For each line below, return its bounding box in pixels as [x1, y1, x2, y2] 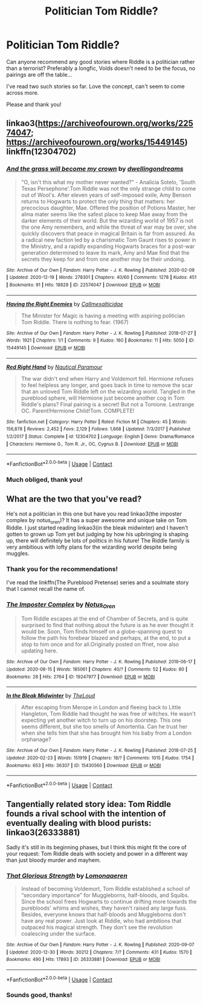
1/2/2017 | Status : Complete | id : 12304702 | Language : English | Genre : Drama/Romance [6, 433, 195, 439]
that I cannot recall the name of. [6, 585, 86, 592]
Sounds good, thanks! [6, 991, 72, 1000]
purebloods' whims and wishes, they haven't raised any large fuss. [21, 904, 187, 911]
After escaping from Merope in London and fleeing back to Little [21, 704, 181, 711]
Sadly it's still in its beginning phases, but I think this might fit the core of [6, 843, 187, 850]
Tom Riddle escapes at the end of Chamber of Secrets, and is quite [21, 615, 188, 622]
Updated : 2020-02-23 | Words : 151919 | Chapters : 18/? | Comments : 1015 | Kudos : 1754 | [6, 755, 195, 761]
